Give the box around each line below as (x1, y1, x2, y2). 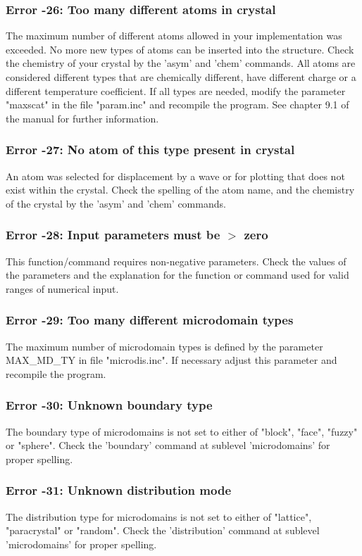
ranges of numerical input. (6, 281, 119, 296)
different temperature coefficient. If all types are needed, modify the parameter (6, 83, 346, 98)
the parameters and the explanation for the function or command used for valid (6, 267, 349, 282)
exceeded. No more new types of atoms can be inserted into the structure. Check (6, 42, 354, 56)
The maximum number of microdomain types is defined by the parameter (6, 339, 323, 353)
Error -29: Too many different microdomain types (6, 311, 294, 329)
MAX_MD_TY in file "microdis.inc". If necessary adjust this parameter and (6, 353, 337, 367)
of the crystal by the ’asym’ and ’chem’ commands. (6, 196, 226, 210)
